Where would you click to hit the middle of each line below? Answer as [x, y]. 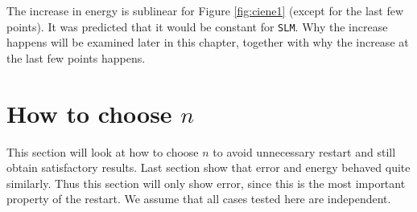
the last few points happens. [76, 57]
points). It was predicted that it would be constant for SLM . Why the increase [197, 26]
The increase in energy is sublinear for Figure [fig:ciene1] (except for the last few [205, 10]
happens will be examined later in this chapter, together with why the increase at [208, 42]
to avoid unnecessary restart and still [304, 151]
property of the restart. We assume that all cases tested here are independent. [199, 199]
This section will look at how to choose [103, 151]
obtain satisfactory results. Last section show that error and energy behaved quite [208, 167]
